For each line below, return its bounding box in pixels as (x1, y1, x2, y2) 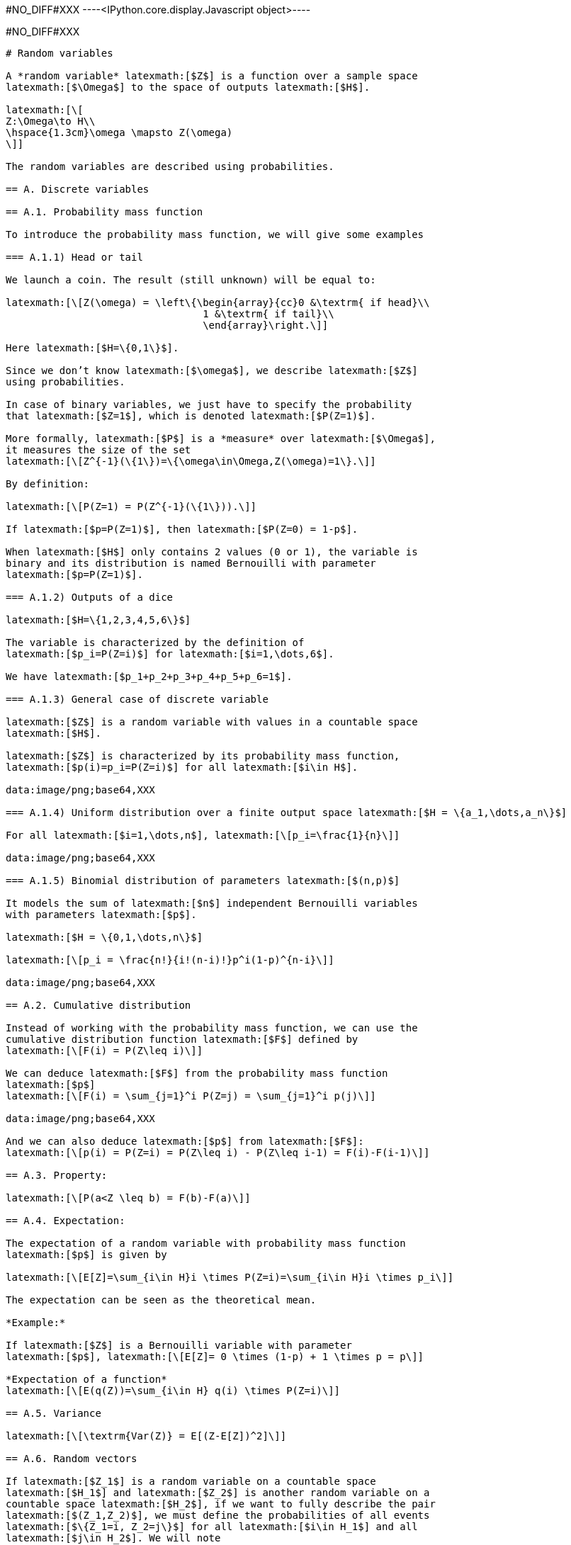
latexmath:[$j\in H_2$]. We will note (6, 1532, 221, 1544)
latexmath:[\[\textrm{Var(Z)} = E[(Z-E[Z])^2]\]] (6, 1430, 287, 1442)
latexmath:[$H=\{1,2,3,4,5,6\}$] (6, 614, 191, 626)
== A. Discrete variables (6, 183, 149, 195)
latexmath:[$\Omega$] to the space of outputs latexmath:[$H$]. (6, 81, 371, 93)
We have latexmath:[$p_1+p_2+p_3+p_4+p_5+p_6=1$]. (6, 671, 293, 682)
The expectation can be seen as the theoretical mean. (6, 1294, 317, 1306)
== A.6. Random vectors (6, 1453, 137, 1464)
